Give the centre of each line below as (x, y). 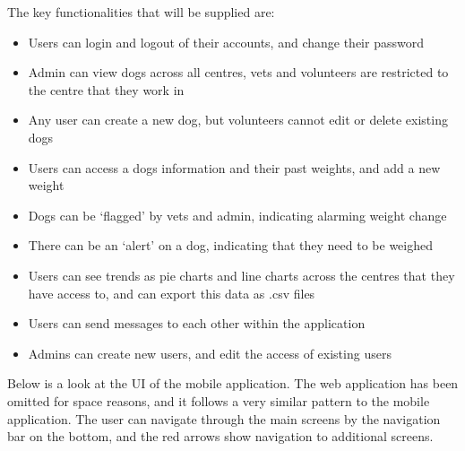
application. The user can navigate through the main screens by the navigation (224, 418)
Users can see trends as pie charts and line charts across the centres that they (241, 275)
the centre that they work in (106, 89)
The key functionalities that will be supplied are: (141, 12)
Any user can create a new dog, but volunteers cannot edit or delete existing (238, 120)
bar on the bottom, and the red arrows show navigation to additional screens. (220, 436)
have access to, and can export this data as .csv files (172, 293)
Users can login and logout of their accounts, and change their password (226, 42)
